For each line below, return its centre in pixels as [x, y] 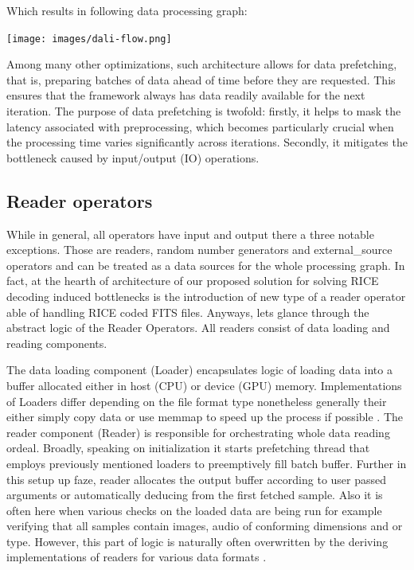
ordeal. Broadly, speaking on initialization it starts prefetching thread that [188, 448]
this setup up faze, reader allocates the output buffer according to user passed [197, 479]
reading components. [57, 343]
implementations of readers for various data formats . [137, 557]
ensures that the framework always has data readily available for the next [186, 95]
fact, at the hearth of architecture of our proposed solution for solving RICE [193, 281]
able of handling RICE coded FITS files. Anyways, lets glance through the [188, 312]
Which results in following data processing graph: [127, 10]
